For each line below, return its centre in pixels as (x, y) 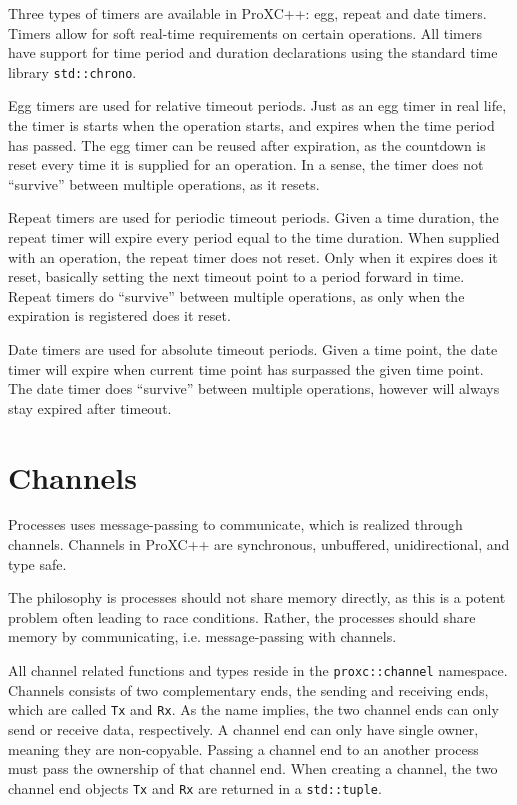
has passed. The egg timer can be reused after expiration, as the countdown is (247, 144)
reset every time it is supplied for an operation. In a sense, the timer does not (246, 164)
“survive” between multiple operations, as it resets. (164, 183)
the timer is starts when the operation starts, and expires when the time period (251, 125)
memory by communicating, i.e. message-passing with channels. (202, 636)
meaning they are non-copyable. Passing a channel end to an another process (243, 748)
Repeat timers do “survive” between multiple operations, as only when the (236, 295)
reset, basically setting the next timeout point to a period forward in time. (236, 276)
